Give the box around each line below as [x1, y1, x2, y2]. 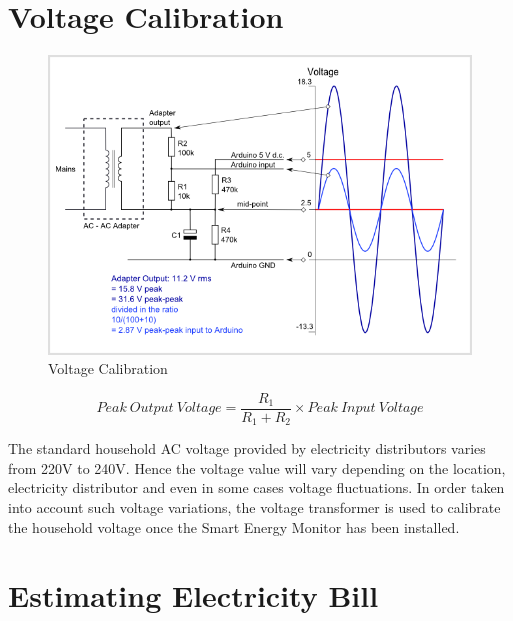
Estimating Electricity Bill [8, 575, 379, 616]
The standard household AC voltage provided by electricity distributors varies [8, 438, 486, 459]
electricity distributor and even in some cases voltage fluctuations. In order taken [8, 477, 505, 498]
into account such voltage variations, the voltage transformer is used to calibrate [8, 497, 501, 518]
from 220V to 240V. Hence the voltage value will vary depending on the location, [8, 457, 506, 478]
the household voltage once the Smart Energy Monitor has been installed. [8, 516, 460, 537]
